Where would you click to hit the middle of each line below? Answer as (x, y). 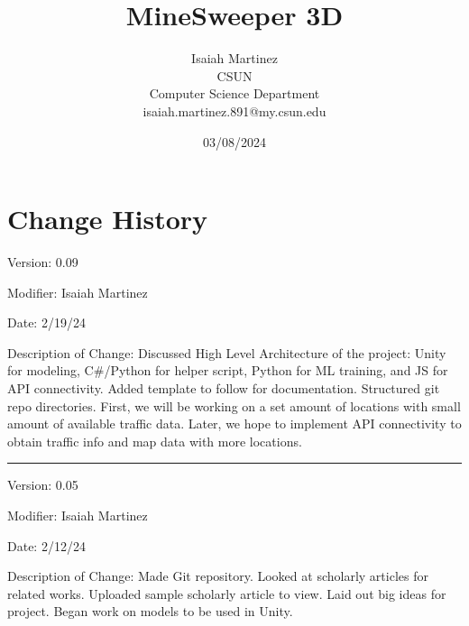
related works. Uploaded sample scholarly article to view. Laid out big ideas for (227, 593)
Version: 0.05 (43, 485)
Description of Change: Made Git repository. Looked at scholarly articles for (218, 576)
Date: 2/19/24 (46, 322)
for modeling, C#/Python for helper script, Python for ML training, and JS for (228, 370)
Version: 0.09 (43, 262)
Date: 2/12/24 (46, 545)
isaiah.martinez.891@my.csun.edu (234, 110)
